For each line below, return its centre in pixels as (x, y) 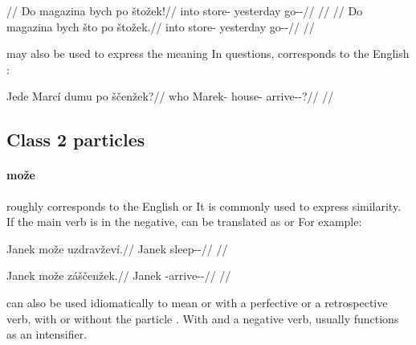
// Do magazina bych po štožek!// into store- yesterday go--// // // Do (185, 10)
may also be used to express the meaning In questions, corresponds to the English (208, 53)
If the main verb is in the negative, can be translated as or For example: (184, 222)
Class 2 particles (76, 140)
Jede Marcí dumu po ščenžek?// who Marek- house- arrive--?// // (170, 96)
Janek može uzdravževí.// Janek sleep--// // (117, 248)
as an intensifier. (47, 334)
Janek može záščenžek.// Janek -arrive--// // (119, 275)
